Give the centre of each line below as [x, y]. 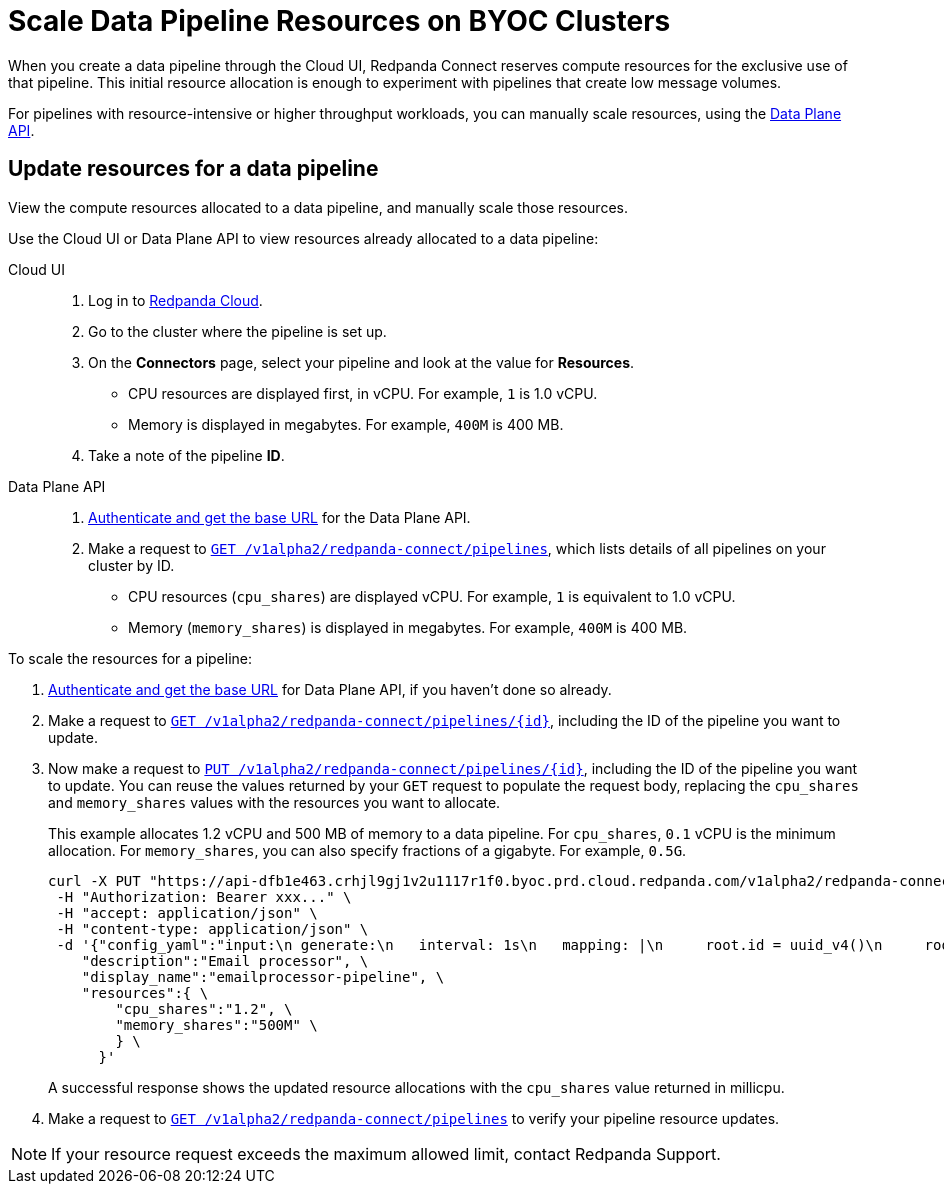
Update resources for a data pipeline [193, 169]
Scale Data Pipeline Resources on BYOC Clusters [339, 21]
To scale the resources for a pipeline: [130, 658]
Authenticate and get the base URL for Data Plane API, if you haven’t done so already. [330, 689]
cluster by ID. [131, 565]
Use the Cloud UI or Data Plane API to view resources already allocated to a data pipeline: [303, 238]
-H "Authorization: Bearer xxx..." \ [204, 896]
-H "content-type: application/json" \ [212, 928]
